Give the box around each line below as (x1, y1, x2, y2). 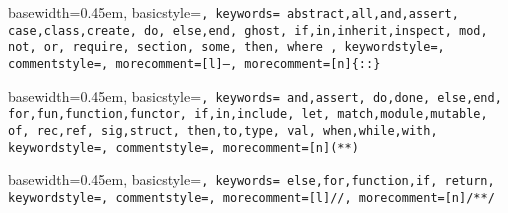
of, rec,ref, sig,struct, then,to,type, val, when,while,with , (8, 123, 438, 138)
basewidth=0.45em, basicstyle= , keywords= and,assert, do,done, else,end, (8, 85, 502, 106)
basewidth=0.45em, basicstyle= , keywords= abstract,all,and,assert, (8, 2, 459, 22)
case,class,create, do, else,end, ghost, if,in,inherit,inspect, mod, (8, 23, 488, 38)
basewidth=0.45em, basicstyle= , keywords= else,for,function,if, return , (8, 169, 495, 190)
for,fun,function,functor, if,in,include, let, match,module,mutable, (8, 107, 488, 122)
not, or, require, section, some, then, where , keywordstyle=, (8, 40, 445, 55)
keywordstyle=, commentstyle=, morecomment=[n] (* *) (8, 140, 359, 155)
